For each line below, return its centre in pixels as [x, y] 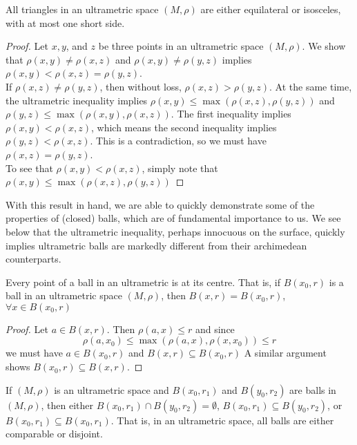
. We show [324, 46]
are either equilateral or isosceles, [271, 9]
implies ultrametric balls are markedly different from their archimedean [156, 245]
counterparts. [33, 259]
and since [215, 329]
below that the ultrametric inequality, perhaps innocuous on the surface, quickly [175, 231]
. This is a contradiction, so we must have [178, 141]
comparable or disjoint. [54, 434]
